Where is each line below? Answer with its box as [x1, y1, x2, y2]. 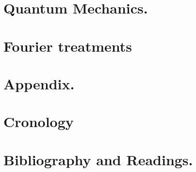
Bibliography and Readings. [3, 149, 193, 169]
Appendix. [3, 73, 75, 93]
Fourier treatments [3, 36, 132, 56]
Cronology [3, 112, 74, 131]
